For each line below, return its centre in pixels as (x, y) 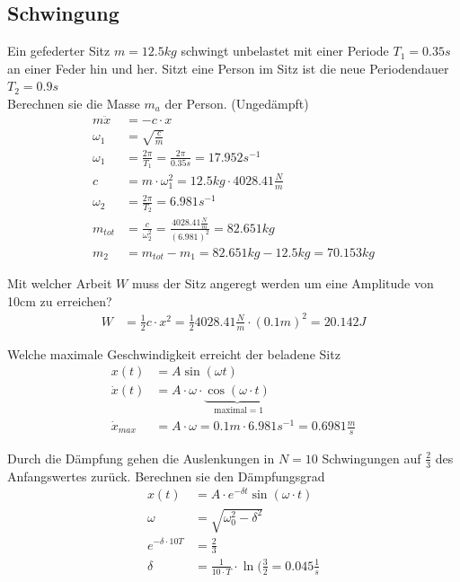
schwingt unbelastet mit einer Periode (285, 51)
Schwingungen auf (372, 458)
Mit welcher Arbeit (60, 283)
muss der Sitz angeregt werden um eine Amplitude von (283, 283)
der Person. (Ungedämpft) (237, 103)
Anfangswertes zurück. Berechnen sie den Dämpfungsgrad (166, 476)
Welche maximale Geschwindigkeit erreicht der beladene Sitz (174, 353)
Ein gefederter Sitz (59, 51)
